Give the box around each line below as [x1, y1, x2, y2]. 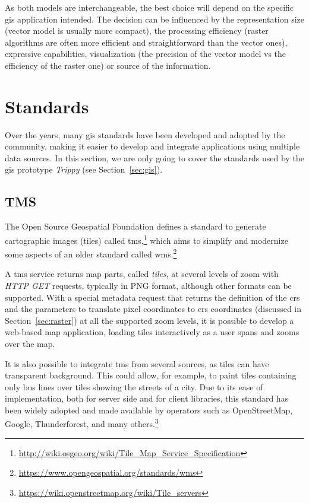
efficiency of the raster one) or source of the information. [5, 59, 211, 71]
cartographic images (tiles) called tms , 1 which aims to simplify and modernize [5, 232, 288, 246]
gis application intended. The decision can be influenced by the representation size [5, 12, 305, 25]
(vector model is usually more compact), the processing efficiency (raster [5, 24, 269, 37]
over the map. [5, 337, 55, 349]
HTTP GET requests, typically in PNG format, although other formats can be [5, 279, 292, 291]
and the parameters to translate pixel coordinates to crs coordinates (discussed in [5, 303, 302, 315]
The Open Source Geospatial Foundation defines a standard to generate [5, 220, 266, 233]
